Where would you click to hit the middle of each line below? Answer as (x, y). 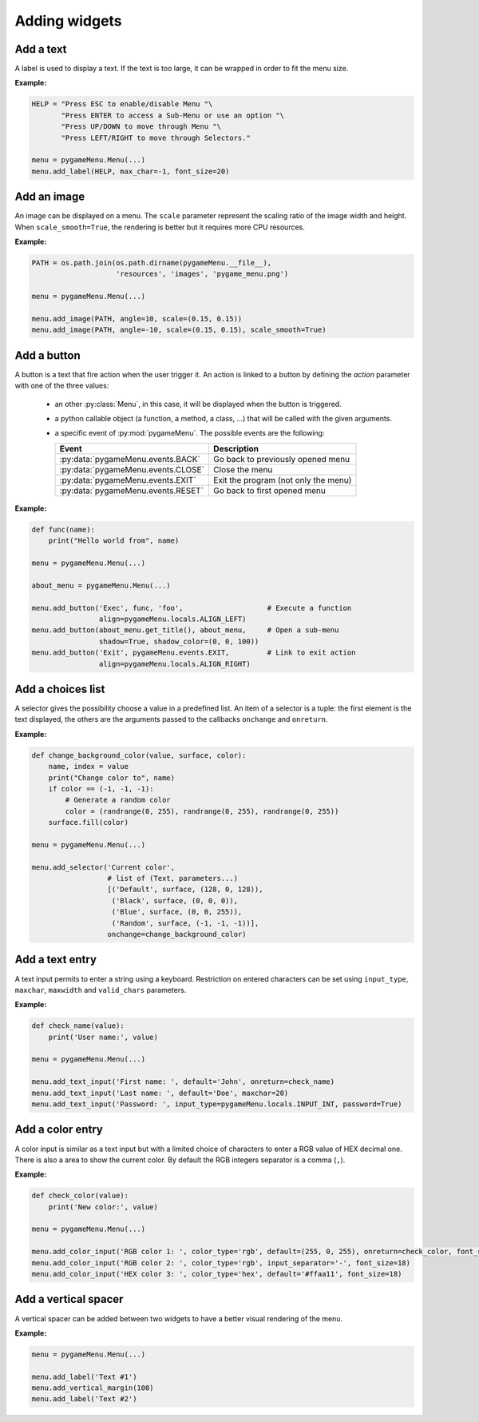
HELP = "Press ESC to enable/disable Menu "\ (122, 104)
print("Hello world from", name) (114, 541)
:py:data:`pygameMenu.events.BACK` (130, 459)
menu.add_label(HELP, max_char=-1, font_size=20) (131, 171)
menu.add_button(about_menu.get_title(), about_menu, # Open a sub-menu (185, 630)
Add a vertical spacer (69, 1299)
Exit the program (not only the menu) (282, 480)
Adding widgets (69, 21)
